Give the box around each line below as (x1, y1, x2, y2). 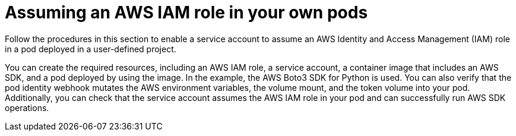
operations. (5, 102, 49, 113)
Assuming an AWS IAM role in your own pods (5, 2, 368, 23)
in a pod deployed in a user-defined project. (5, 43, 176, 54)
